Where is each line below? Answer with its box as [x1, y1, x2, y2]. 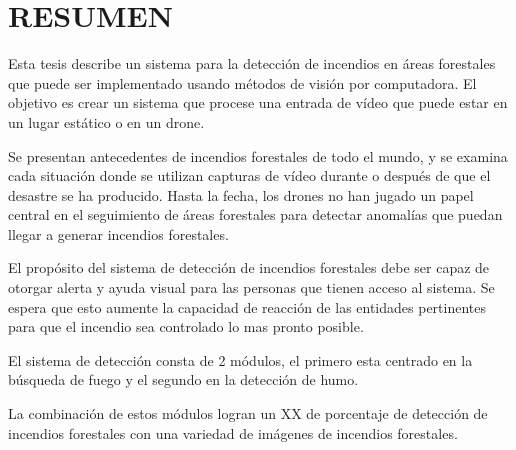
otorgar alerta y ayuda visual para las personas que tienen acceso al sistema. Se [8, 277, 495, 298]
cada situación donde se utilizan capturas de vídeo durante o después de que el [8, 165, 491, 186]
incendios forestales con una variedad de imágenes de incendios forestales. [8, 422, 458, 443]
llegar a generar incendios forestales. [8, 223, 229, 244]
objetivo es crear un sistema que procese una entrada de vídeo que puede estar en [8, 92, 508, 113]
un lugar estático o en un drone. [8, 111, 205, 132]
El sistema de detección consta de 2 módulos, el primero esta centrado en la [8, 349, 473, 370]
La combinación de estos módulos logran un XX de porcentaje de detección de [8, 403, 488, 424]
